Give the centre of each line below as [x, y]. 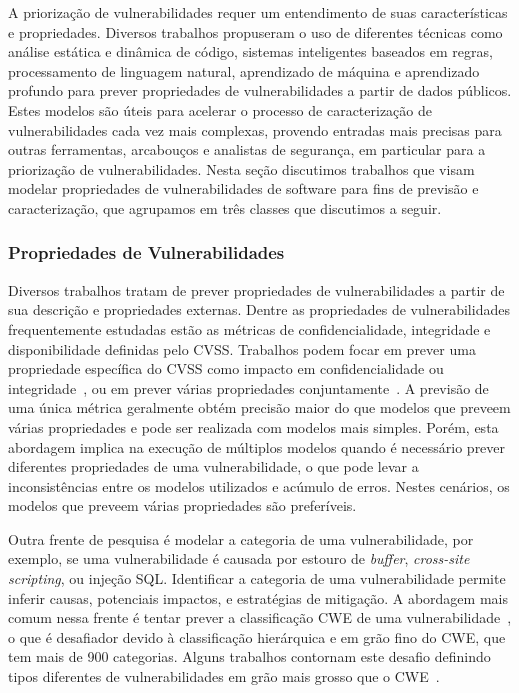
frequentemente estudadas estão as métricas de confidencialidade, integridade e [249, 328]
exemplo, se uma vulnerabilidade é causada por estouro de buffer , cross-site [239, 558]
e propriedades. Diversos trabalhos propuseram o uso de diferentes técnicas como [255, 31]
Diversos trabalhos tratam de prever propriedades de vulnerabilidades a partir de [256, 289]
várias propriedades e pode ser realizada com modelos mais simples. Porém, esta [253, 426]
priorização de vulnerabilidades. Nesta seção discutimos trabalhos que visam [241, 168]
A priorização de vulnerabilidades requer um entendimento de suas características [258, 12]
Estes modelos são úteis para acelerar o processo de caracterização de [220, 109]
